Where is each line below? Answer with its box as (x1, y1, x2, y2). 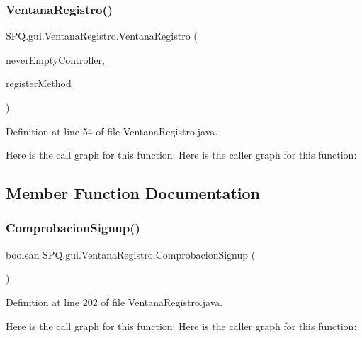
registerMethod (6, 76, 72, 91)
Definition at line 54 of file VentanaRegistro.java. (6, 123, 218, 138)
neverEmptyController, (6, 52, 105, 67)
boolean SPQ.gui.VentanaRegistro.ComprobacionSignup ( (6, 247, 256, 261)
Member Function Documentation (6, 182, 261, 204)
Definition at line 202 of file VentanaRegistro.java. (6, 294, 223, 309)
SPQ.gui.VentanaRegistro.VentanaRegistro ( (6, 28, 198, 43)
